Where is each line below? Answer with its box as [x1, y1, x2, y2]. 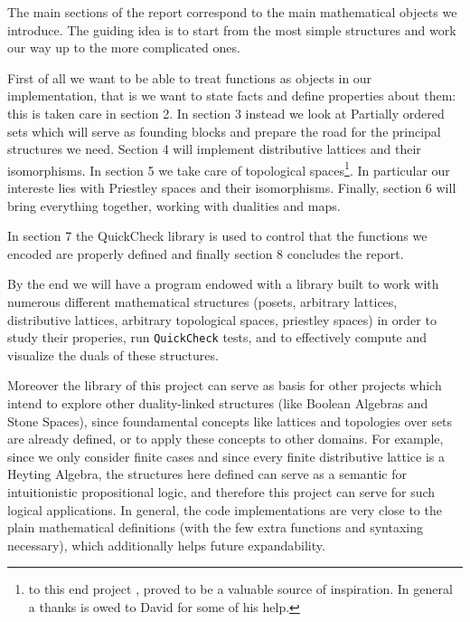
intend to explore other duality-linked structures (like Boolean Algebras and [7, 394, 428, 412]
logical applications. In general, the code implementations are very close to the [7, 500, 442, 519]
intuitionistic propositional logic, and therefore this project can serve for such [7, 482, 436, 501]
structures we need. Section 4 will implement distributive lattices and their [7, 139, 421, 158]
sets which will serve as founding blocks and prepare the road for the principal [7, 121, 441, 140]
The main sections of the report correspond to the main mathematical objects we [7, 3, 457, 21]
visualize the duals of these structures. [7, 345, 219, 364]
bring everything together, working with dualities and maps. [7, 196, 341, 215]
